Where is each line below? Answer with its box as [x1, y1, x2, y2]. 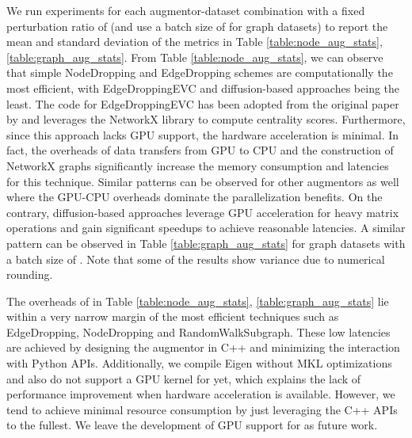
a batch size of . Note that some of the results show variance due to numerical [6, 250, 385, 267]
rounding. [6, 266, 53, 283]
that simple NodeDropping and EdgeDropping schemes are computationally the [6, 64, 393, 81]
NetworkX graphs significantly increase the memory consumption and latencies [6, 157, 389, 173]
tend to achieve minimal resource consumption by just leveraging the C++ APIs [6, 401, 398, 417]
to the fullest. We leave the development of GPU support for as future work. [6, 417, 378, 433]
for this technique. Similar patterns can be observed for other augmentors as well [6, 173, 399, 189]
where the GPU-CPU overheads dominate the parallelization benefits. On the [6, 189, 383, 205]
